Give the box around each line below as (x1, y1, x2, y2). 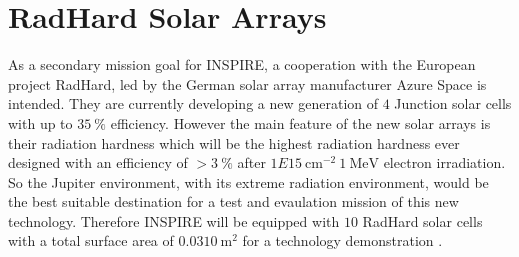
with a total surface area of (8, 230, 174, 251)
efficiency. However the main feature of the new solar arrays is (110, 112, 491, 133)
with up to (8, 112, 73, 133)
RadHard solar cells (362, 210, 483, 231)
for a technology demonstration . (242, 230, 443, 251)
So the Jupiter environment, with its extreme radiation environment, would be (8, 171, 489, 192)
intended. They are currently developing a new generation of (8, 93, 379, 114)
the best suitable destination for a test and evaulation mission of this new (8, 191, 459, 212)
